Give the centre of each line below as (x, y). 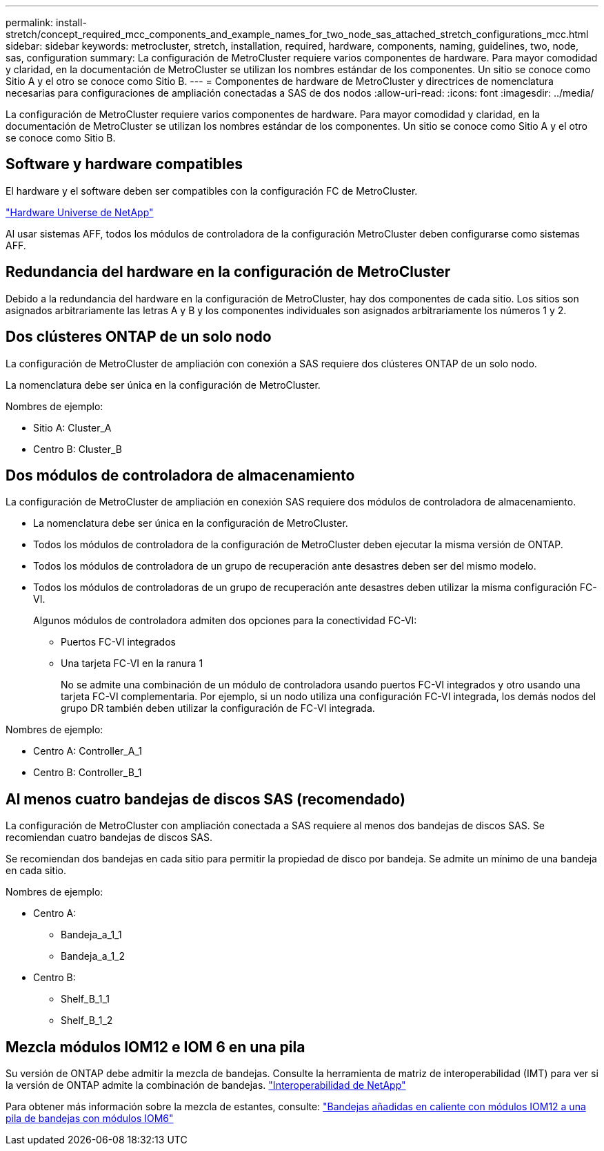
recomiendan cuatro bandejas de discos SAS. (109, 838)
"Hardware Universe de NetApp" (80, 212)
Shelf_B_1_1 (85, 999)
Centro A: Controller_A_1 (88, 751)
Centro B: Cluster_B (78, 449)
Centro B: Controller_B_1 (88, 773)
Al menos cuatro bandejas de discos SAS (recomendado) (205, 799)
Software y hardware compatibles (124, 164)
